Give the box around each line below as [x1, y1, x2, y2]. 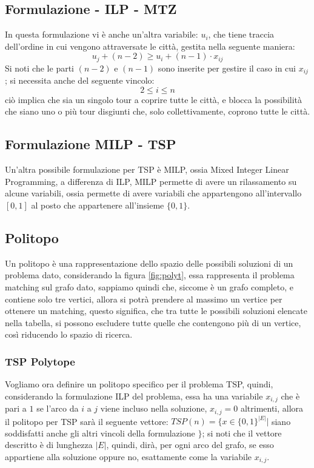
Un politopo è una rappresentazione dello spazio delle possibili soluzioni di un [5, 256, 293, 269]
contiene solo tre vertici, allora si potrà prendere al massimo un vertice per [5, 292, 282, 305]
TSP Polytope [5, 353, 75, 369]
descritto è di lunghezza [5, 438, 93, 451]
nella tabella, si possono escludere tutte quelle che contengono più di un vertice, [5, 316, 301, 329]
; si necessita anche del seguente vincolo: [5, 74, 155, 87]
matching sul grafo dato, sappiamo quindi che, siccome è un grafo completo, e [5, 281, 293, 293]
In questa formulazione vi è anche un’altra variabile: [5, 28, 198, 41]
